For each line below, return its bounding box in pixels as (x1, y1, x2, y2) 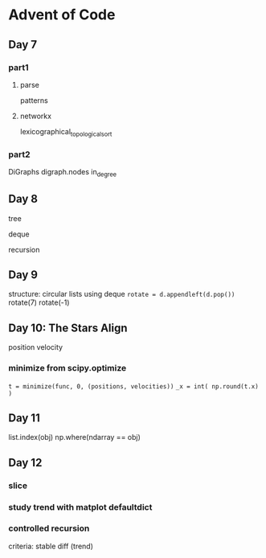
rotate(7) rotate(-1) (8, 297, 70, 307)
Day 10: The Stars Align (8, 321, 128, 334)
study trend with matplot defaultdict (8, 501, 153, 512)
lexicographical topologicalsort (19, 126, 113, 138)
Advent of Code (8, 6, 116, 24)
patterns (19, 95, 48, 105)
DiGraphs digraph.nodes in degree (8, 166, 117, 178)
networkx (19, 111, 52, 121)
